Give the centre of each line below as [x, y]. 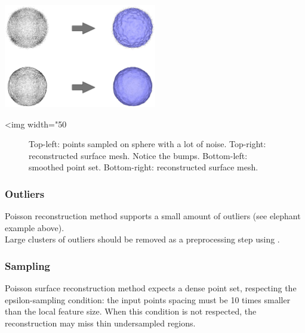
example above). [35, 227]
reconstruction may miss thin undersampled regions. [100, 323]
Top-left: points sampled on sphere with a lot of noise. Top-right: [147, 144]
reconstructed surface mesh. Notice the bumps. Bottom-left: [138, 155]
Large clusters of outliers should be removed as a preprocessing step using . [142, 239]
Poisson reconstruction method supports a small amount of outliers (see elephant [153, 216]
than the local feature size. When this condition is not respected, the [131, 311]
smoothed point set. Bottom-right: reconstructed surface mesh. [144, 167]
